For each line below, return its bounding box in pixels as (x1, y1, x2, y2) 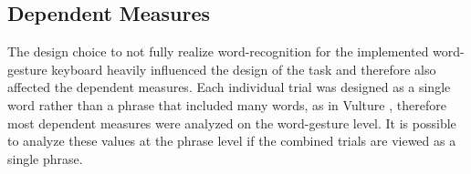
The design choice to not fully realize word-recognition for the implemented (7, 42, 429, 61)
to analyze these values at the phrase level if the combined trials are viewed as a (7, 131, 456, 150)
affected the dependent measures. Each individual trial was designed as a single (7, 77, 451, 97)
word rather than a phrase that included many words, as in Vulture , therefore (7, 95, 446, 114)
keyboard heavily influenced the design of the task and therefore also (51, 59, 436, 78)
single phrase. (7, 148, 83, 168)
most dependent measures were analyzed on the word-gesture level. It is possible (7, 113, 456, 132)
